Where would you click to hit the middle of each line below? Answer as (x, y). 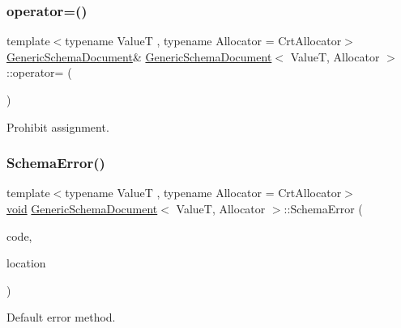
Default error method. (61, 317)
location (26, 263)
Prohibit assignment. (58, 126)
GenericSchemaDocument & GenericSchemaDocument (139, 56)
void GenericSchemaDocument (82, 208)
